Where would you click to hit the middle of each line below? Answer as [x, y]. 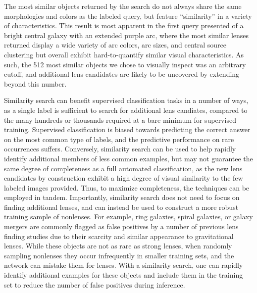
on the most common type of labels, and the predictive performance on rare [119, 139]
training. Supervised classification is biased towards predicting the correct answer [127, 129]
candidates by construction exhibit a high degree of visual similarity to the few [124, 178]
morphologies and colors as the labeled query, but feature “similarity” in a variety [128, 16]
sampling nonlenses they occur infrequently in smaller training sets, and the [119, 255]
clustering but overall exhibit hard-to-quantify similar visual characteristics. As [124, 54]
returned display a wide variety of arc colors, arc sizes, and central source [115, 45]
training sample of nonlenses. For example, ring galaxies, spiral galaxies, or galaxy [128, 217]
